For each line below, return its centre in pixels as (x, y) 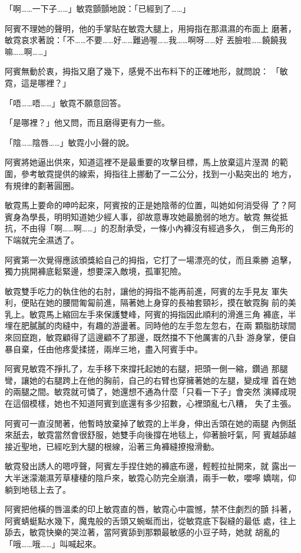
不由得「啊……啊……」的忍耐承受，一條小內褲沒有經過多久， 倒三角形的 (157, 228)
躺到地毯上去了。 (38, 489)
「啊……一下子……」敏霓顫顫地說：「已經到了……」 (98, 8)
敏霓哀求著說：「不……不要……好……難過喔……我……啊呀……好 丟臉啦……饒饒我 (146, 40)
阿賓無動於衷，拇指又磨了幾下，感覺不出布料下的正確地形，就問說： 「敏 (146, 71)
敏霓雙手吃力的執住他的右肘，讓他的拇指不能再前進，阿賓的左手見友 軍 (142, 291)
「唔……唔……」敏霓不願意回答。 (65, 102)
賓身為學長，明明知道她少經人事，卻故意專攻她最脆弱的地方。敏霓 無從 (142, 216)
